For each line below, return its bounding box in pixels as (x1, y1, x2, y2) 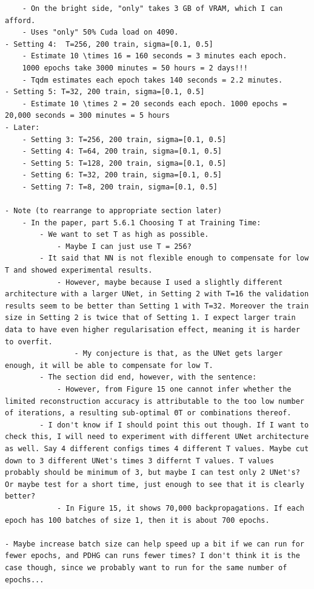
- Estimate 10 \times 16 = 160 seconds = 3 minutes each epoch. (22, 52, 287, 61)
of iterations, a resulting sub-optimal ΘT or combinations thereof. (5, 409, 292, 418)
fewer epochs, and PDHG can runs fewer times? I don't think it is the (5, 551, 300, 560)
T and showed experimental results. (5, 266, 153, 275)
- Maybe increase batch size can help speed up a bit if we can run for (5, 539, 304, 548)
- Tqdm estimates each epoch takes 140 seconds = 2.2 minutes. (22, 75, 283, 84)
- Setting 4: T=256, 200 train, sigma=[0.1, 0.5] (5, 39, 213, 49)
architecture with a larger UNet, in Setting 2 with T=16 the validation (5, 290, 309, 299)
